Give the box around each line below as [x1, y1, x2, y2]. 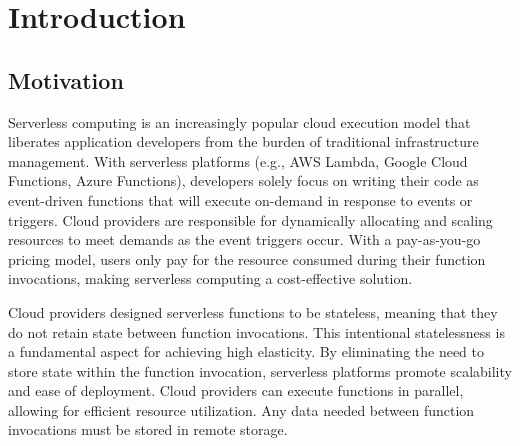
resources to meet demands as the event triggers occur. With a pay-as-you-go [8, 229, 481, 250]
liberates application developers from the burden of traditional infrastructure [8, 131, 479, 152]
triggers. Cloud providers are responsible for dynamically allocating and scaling [8, 209, 493, 230]
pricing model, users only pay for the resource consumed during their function [8, 248, 486, 269]
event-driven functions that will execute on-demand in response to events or [8, 189, 473, 210]
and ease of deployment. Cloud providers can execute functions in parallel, [8, 380, 464, 401]
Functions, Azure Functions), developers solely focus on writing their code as [8, 170, 479, 191]
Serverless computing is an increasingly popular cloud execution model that [8, 111, 471, 132]
